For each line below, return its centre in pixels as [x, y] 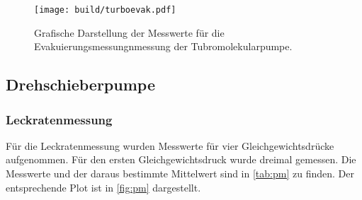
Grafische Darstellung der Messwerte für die [129, 32]
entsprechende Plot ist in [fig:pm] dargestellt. [103, 187]
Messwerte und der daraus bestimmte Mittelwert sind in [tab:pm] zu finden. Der [180, 173]
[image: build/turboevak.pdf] [105, 10]
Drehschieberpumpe [80, 84]
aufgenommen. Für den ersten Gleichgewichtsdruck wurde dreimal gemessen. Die [181, 159]
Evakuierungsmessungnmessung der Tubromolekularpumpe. [163, 46]
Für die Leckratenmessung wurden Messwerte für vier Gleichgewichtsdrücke [170, 145]
